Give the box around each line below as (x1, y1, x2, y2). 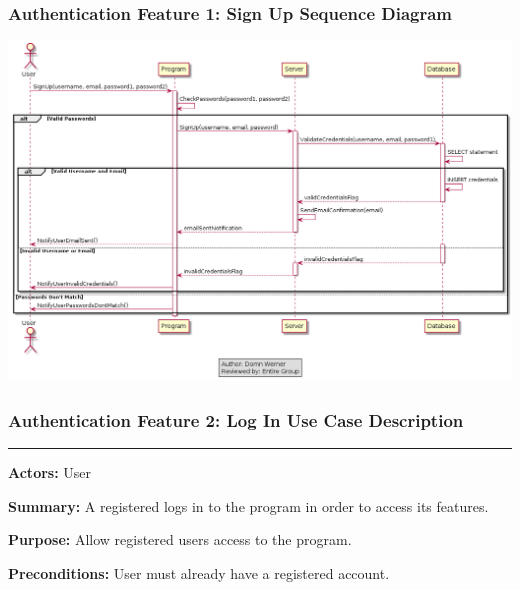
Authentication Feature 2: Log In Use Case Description (8, 407, 464, 432)
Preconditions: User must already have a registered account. (8, 562, 390, 583)
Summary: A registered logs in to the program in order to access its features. (8, 495, 489, 516)
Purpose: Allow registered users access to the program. (8, 529, 352, 550)
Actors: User (8, 462, 92, 483)
